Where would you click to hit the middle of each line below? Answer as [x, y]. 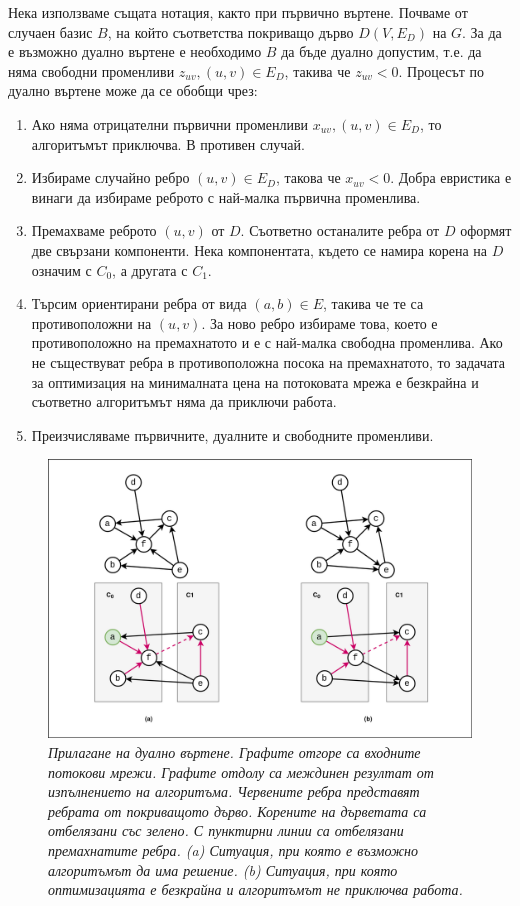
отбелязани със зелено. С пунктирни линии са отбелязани [226, 830]
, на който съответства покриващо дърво [230, 31]
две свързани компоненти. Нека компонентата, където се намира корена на [259, 249]
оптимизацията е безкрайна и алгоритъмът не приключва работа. [255, 889]
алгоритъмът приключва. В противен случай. [168, 143]
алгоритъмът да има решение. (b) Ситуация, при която [223, 869]
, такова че [308, 177]
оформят [486, 230]
